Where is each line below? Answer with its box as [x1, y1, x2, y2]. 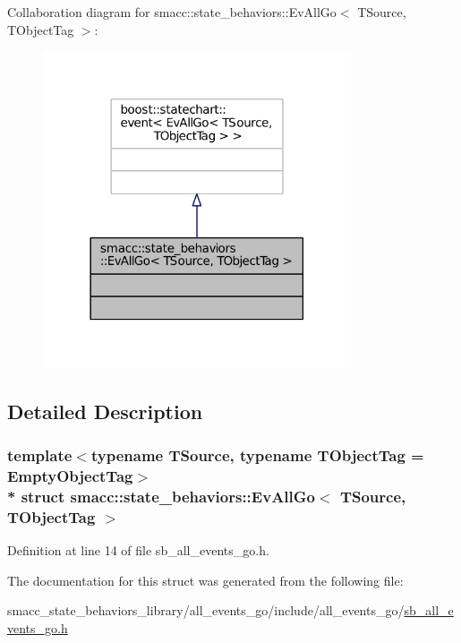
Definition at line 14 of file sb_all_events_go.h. [7, 541, 269, 560]
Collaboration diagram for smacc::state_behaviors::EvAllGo [7, 3, 337, 21]
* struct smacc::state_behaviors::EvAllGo [7, 484, 315, 507]
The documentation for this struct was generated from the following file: [7, 570, 404, 589]
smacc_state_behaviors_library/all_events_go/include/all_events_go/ [7, 601, 405, 620]
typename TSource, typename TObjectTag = [90, 444, 424, 467]
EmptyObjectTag [7, 464, 133, 486]
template [7, 444, 73, 467]
